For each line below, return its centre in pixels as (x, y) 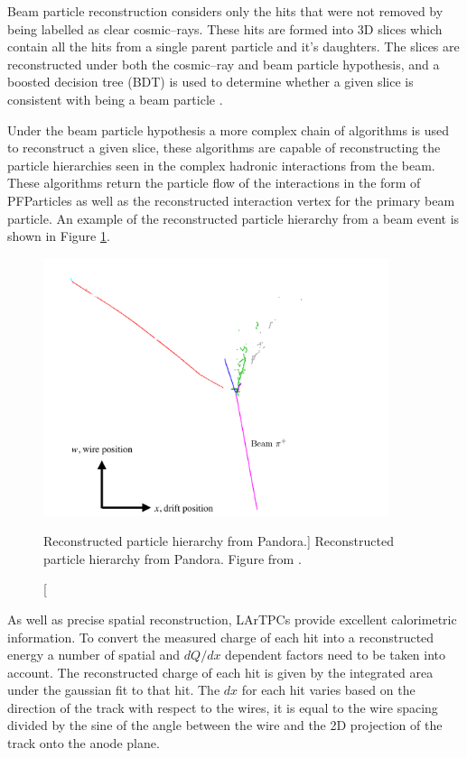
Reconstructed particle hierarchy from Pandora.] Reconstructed (219, 541)
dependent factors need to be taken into (336, 655)
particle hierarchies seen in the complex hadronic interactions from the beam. (221, 165)
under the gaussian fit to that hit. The (114, 690)
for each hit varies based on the (328, 690)
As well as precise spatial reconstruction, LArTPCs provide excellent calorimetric (232, 619)
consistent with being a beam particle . (115, 99)
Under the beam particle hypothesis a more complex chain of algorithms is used (228, 129)
